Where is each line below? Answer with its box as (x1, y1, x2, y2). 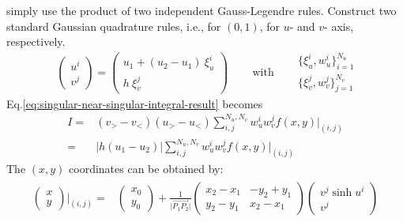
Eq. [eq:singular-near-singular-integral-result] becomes (6, 95, 263, 111)
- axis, (324, 17, 354, 34)
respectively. (6, 33, 66, 50)
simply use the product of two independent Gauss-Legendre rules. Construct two (6, 2, 397, 18)
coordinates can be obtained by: (69, 160, 224, 176)
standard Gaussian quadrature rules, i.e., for (6, 17, 221, 34)
